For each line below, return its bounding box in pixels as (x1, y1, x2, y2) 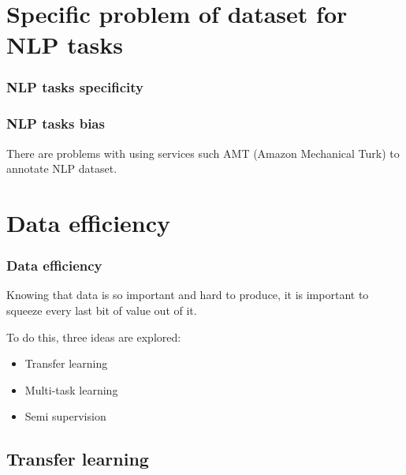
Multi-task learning (24, 381, 118, 398)
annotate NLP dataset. (6, 160, 117, 177)
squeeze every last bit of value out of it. (6, 302, 197, 318)
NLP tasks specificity (6, 77, 144, 97)
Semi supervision (24, 408, 106, 425)
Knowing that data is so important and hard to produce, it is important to (6, 286, 369, 303)
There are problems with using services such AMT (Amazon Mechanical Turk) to (6, 144, 400, 161)
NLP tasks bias (6, 114, 105, 133)
